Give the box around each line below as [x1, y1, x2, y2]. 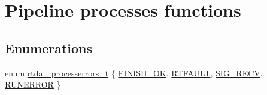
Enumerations [5, 38, 93, 57]
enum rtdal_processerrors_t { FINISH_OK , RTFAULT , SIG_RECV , [5, 66, 263, 79]
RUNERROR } [5, 78, 61, 91]
